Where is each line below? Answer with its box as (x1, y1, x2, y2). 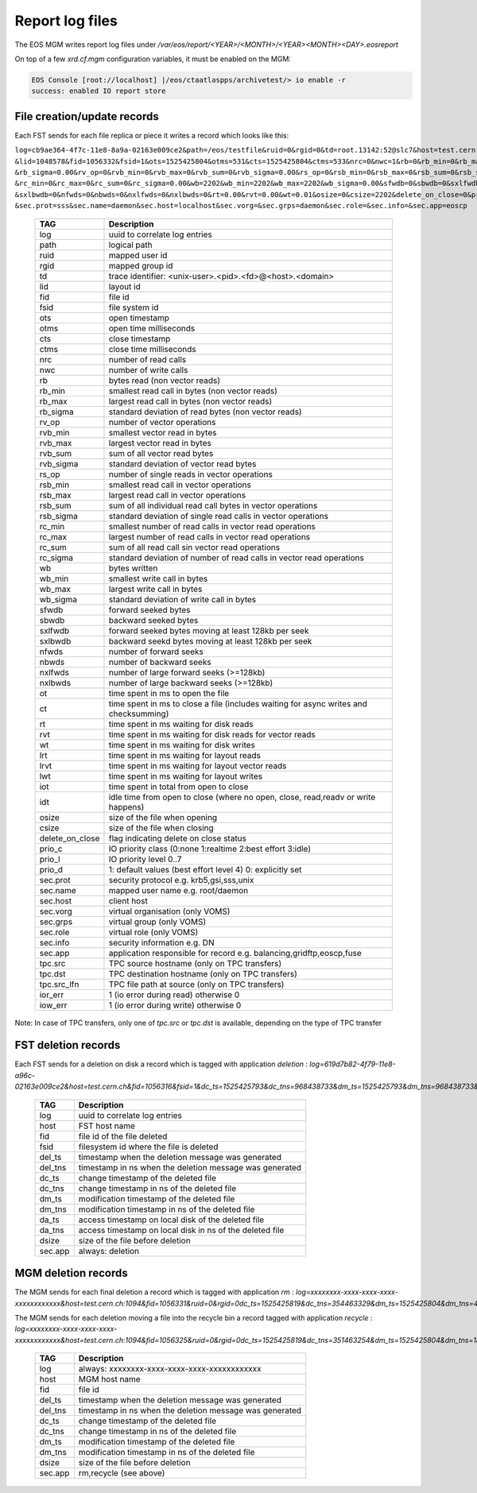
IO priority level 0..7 (108, 853, 182, 864)
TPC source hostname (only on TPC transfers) (108, 957, 282, 969)
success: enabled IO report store (31, 87, 166, 95)
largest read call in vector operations (108, 489, 246, 501)
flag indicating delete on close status (108, 833, 246, 844)
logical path (108, 239, 153, 250)
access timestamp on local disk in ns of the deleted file (78, 1224, 285, 1236)
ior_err (39, 989, 64, 1000)
